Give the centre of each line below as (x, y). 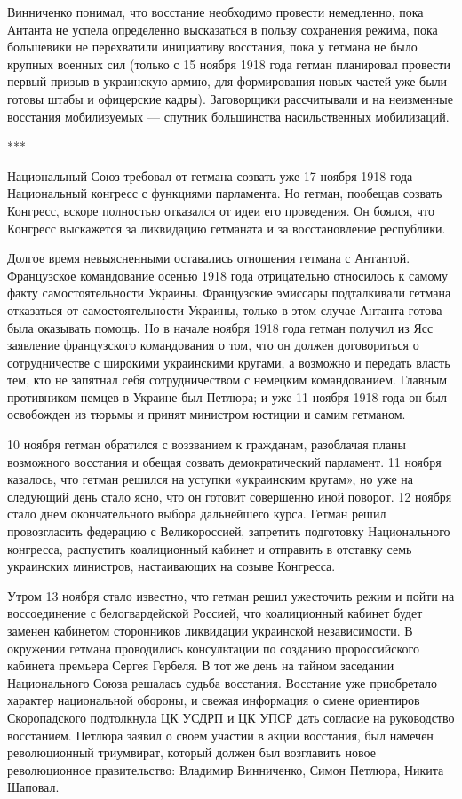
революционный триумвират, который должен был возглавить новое (191, 752)
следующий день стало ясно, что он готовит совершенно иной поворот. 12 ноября (230, 496)
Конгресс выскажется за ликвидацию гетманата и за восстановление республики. (227, 228)
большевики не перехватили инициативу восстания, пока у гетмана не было (212, 47)
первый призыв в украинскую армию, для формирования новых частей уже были (227, 81)
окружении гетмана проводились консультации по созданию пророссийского (213, 648)
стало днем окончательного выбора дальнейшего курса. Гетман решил (197, 514)
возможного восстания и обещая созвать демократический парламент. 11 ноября (224, 461)
